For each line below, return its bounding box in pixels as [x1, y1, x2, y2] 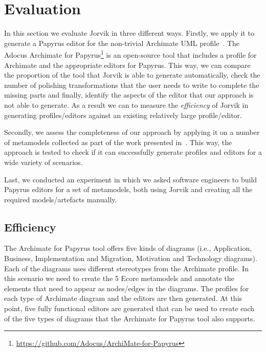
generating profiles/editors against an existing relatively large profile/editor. [4, 109, 242, 120]
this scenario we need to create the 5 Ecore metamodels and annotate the [4, 273, 235, 284]
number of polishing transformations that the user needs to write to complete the [4, 79, 259, 90]
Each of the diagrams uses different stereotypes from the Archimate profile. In [4, 263, 249, 273]
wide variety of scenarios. [4, 156, 83, 167]
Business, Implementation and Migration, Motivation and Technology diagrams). [4, 253, 257, 264]
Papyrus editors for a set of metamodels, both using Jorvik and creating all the [4, 184, 253, 195]
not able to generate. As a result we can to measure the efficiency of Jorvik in [4, 99, 249, 110]
